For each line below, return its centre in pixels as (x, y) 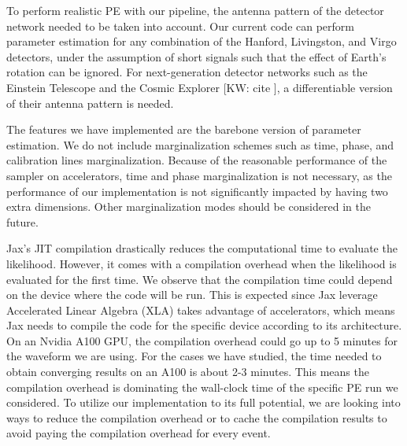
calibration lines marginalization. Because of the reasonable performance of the (197, 160)
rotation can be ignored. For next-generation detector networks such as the (187, 72)
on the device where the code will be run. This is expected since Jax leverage (192, 295)
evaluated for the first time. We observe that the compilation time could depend (200, 279)
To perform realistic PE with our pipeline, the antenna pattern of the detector (195, 10)
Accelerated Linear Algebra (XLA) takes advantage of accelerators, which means (201, 310)
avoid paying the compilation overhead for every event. (139, 433)
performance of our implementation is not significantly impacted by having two (197, 191)
